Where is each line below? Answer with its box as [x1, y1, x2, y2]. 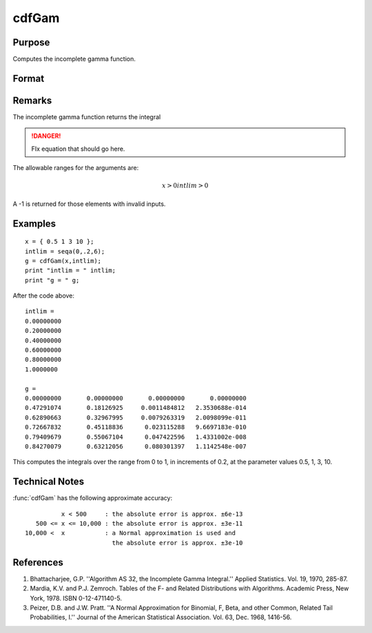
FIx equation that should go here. [31, 145, 125, 153]
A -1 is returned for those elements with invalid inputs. [12, 200, 166, 208]
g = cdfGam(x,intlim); [25, 257, 102, 264]
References [12, 557, 63, 568]
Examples [12, 218, 56, 229]
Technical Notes [12, 476, 85, 488]
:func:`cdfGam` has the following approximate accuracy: [12, 494, 172, 502]
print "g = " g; [25, 276, 80, 284]
